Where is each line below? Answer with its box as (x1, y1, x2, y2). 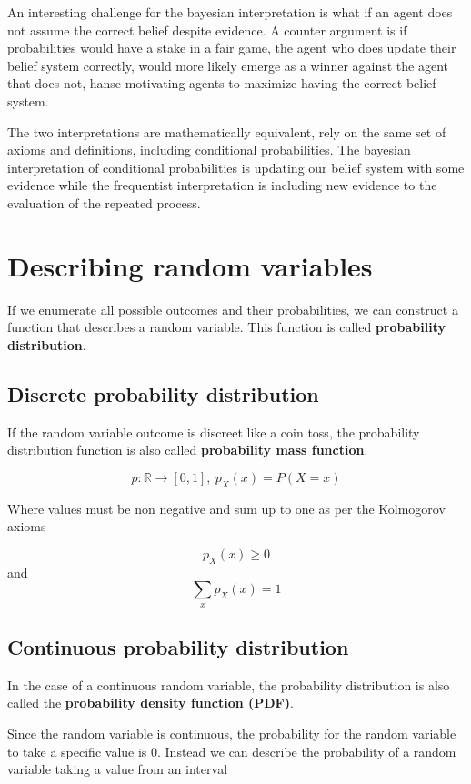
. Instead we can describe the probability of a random (157, 741, 456, 760)
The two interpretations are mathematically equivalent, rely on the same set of (7, 122, 446, 141)
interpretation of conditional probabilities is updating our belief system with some (7, 157, 465, 176)
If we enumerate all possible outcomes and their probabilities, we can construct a (7, 299, 458, 318)
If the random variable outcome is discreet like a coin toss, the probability (7, 422, 420, 441)
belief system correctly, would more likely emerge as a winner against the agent (7, 55, 449, 75)
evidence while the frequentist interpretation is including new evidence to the (7, 176, 437, 195)
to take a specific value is (7, 741, 147, 760)
